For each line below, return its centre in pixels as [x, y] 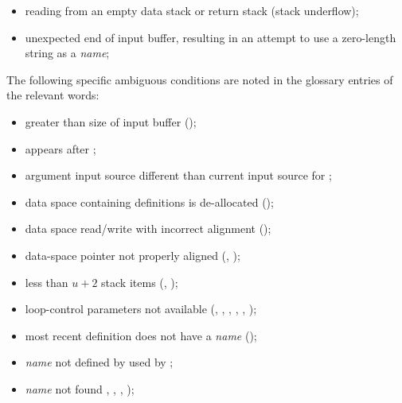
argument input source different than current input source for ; [178, 175]
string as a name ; [67, 53]
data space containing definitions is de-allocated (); [149, 201]
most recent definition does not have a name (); [141, 335]
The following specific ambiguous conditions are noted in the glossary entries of [200, 79]
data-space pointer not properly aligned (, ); [133, 255]
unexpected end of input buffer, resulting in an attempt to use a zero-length [211, 37]
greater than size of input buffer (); [111, 121]
